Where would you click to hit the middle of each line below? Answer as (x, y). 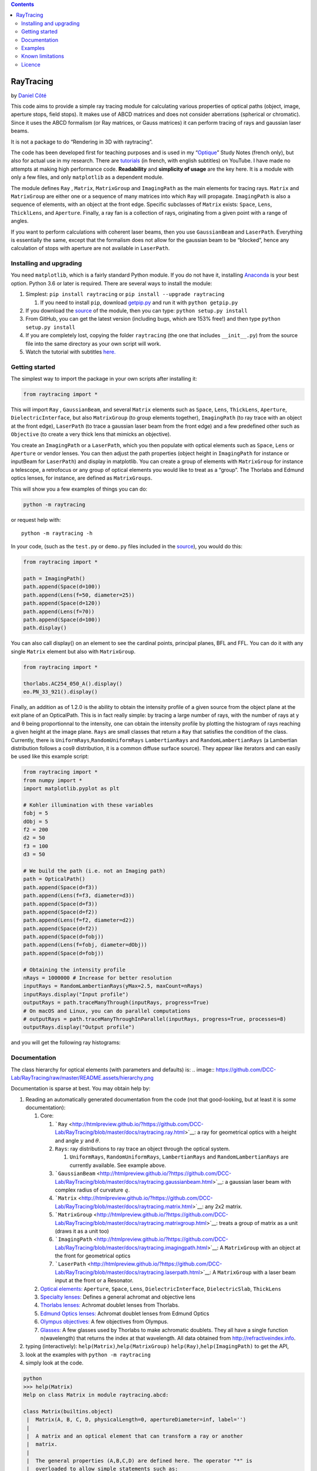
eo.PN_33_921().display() (60, 692)
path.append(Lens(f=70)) (59, 611)
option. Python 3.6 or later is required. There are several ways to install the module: (112, 283)
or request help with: (36, 520)
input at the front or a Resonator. (94, 1280)
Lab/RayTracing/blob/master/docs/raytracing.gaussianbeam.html (134, 1182)
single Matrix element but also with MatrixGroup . (73, 651)
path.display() (45, 628)
